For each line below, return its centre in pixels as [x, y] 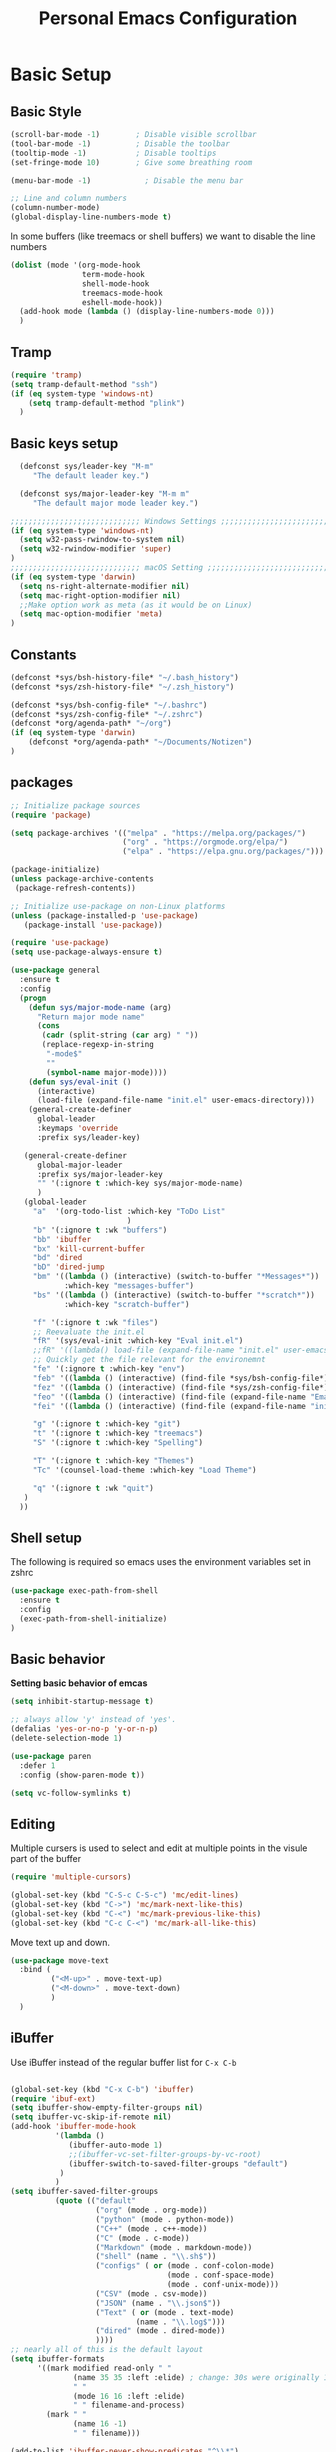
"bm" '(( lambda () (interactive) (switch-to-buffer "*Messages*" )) [176, 1277]
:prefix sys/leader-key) [88, 1137]
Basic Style [46, 111]
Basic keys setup [64, 443]
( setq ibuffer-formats [57, 2359]
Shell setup [46, 1537]
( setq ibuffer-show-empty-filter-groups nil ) [106, 2108]
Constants [43, 654]
